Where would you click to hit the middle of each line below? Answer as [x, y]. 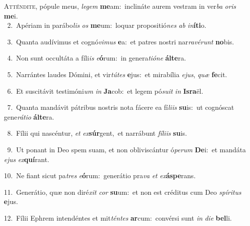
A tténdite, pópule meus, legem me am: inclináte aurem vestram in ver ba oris [120, 6]
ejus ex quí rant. [27, 159]
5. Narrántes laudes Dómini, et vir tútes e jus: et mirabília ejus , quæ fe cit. [117, 74]
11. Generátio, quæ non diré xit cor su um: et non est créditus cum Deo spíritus [123, 192]
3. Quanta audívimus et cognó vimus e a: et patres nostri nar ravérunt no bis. [121, 41]
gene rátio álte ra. [29, 116]
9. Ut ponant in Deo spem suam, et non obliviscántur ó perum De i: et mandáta [126, 149]
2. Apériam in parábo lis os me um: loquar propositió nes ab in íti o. [107, 25]
